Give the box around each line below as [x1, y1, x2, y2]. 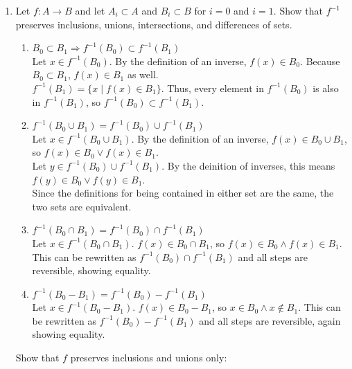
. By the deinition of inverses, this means [161, 158, 335, 172]
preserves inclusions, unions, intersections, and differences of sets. [15, 17, 292, 31]
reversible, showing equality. [32, 263, 151, 278]
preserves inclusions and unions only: [70, 350, 227, 365]
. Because [300, 53, 340, 68]
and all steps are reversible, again [199, 313, 341, 327]
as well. [127, 67, 159, 82]
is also [313, 80, 339, 95]
